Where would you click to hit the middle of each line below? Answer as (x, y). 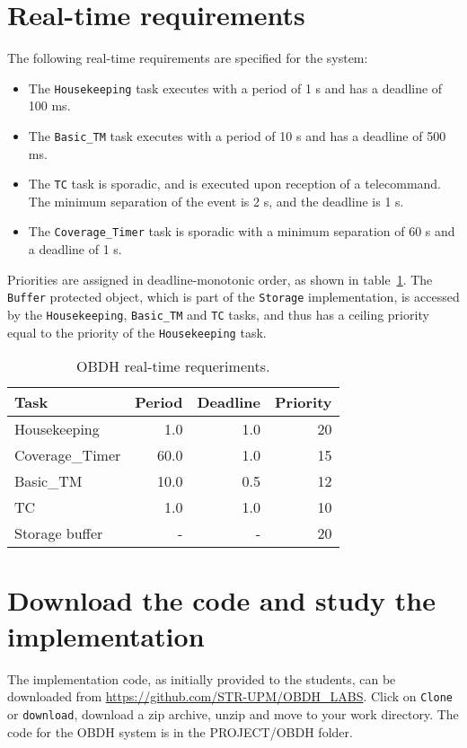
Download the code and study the (221, 600)
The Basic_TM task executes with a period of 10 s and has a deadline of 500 (237, 135)
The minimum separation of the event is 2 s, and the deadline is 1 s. (216, 201)
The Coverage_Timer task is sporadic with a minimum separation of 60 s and (242, 231)
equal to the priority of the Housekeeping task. (137, 332)
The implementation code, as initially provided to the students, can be (202, 678)
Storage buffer (59, 533)
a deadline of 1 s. (75, 249)
